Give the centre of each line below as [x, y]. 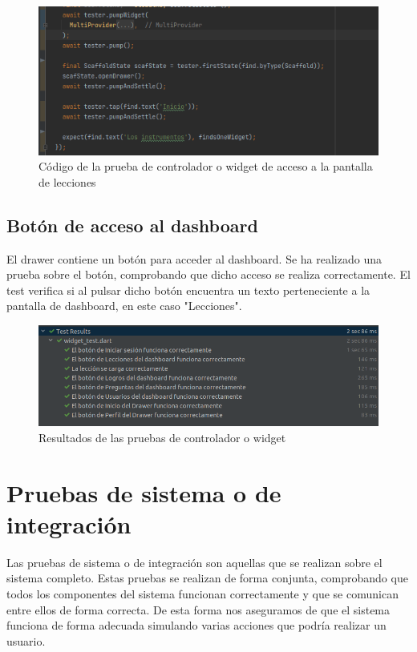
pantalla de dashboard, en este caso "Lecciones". [124, 306]
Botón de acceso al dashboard [132, 225]
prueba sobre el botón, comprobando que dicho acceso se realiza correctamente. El [208, 274]
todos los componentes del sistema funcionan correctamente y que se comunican [202, 593]
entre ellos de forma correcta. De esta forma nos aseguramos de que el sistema [198, 609]
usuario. [26, 640]
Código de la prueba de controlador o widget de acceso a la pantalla [206, 166]
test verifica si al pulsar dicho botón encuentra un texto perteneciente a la [188, 290]
